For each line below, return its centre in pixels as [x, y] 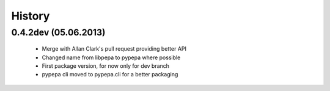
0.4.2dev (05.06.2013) [58, 32]
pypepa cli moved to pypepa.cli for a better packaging [110, 75]
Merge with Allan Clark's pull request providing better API [114, 49]
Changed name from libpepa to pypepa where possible [111, 57]
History [31, 16]
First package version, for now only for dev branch [106, 66]
